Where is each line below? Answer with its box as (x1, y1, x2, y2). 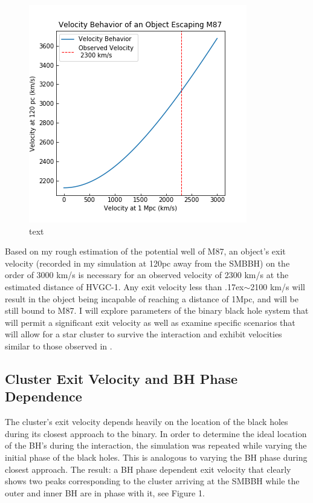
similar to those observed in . (5, 339, 112, 352)
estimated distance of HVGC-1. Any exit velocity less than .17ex (5, 280, 244, 293)
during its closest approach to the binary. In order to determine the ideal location (5, 427, 307, 440)
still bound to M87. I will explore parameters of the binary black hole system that (5, 304, 309, 317)
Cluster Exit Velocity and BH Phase (5, 369, 237, 388)
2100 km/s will (250, 280, 305, 293)
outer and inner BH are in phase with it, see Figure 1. (5, 486, 205, 499)
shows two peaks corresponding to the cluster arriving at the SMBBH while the (5, 475, 300, 487)
